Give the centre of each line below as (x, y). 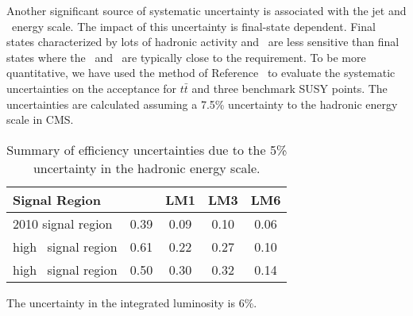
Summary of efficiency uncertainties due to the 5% (147, 149)
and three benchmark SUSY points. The (289, 88)
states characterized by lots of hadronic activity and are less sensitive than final (203, 42)
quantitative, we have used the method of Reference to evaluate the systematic (201, 73)
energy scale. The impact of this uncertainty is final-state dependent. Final (193, 26)
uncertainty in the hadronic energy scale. (147, 168)
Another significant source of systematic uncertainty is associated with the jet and (206, 10)
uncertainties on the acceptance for (92, 88)
